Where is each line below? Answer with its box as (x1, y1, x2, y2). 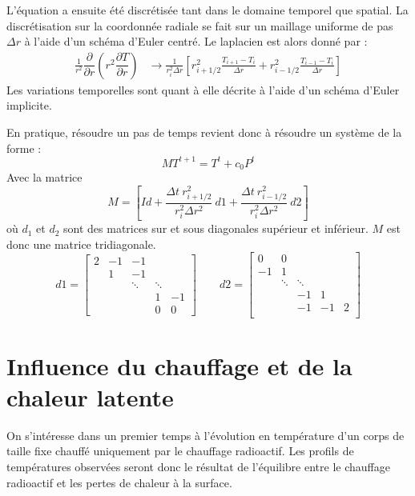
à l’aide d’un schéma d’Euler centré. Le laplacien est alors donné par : (24, 33, 368, 50)
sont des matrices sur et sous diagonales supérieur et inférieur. (63, 220, 369, 237)
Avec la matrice (6, 169, 83, 186)
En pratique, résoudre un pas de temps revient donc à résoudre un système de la (6, 124, 402, 140)
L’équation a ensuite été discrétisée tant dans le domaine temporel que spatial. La (6, 2, 409, 18)
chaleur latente (6, 380, 174, 413)
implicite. (6, 97, 52, 114)
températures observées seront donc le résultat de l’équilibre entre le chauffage (6, 458, 390, 474)
